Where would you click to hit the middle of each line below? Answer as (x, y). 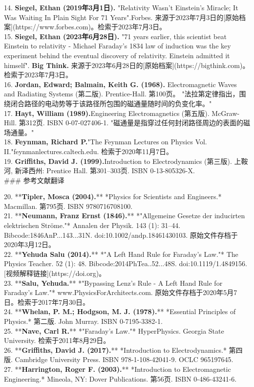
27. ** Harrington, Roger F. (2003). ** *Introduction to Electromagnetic (117, 369)
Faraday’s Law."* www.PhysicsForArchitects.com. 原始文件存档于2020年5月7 (121, 292)
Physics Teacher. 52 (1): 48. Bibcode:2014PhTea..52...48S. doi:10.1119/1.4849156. (126, 263)
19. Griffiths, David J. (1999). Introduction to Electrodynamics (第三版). (118, 161)
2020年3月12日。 (30, 244)
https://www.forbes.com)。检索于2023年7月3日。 (91, 27)
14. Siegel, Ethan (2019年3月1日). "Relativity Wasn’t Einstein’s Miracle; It (121, 7)
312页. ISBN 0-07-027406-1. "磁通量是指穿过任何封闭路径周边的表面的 (134, 123)
